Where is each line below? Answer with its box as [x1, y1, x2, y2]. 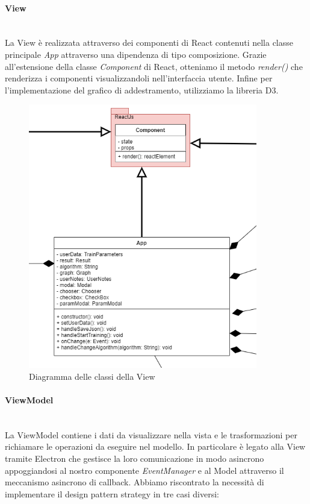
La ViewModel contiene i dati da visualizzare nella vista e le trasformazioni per [5, 428, 297, 441]
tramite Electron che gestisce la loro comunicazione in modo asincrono [5, 452, 264, 465]
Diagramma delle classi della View [29, 370, 155, 382]
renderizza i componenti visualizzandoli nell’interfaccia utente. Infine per [5, 72, 273, 84]
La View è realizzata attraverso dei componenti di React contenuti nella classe [5, 36, 293, 49]
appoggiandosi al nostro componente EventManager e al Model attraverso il [5, 464, 284, 476]
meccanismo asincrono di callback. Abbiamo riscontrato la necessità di [5, 476, 264, 488]
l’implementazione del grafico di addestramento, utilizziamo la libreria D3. [5, 83, 279, 96]
